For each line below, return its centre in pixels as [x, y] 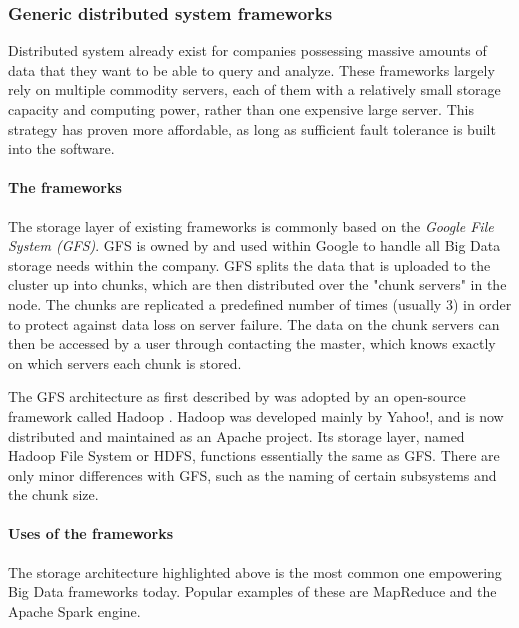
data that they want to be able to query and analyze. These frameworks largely [251, 69]
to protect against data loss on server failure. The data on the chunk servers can [254, 323]
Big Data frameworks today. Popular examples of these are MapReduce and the [252, 591]
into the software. [61, 148]
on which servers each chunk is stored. [125, 362]
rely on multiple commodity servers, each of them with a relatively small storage [254, 89]
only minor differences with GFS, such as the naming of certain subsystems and [252, 474]
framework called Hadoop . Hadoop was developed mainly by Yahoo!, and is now [256, 415]
